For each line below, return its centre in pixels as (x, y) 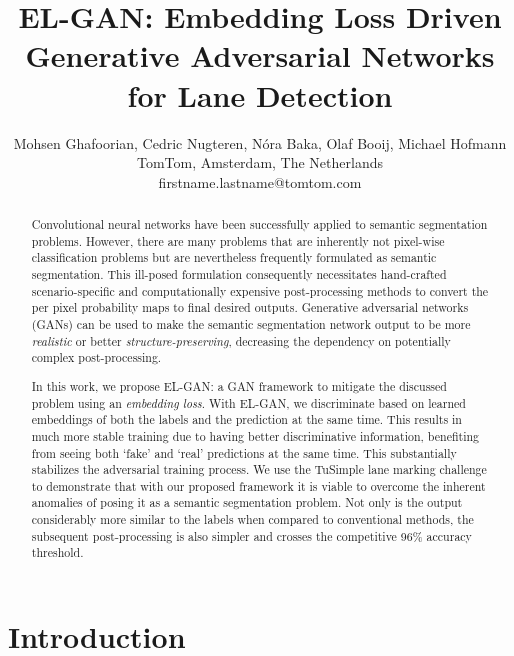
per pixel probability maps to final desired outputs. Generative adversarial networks (250, 307)
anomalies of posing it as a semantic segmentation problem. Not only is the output (247, 502)
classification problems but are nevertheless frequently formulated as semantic (234, 257)
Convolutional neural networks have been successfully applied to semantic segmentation (259, 224)
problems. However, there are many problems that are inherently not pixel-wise (238, 240)
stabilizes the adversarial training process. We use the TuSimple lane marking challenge (259, 469)
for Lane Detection (260, 94)
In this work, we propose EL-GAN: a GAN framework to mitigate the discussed (239, 385)
